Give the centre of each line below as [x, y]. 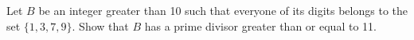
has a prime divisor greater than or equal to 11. [260, 25]
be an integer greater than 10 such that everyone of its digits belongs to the [223, 10]
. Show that [100, 25]
